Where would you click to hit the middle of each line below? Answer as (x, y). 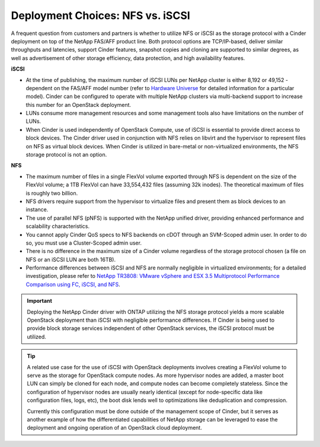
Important (40, 301)
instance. (37, 210)
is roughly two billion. (52, 193)
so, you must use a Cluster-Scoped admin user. (84, 243)
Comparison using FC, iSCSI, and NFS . (73, 284)
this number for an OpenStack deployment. (79, 104)
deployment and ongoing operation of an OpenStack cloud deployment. (115, 428)
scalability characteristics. (58, 226)
